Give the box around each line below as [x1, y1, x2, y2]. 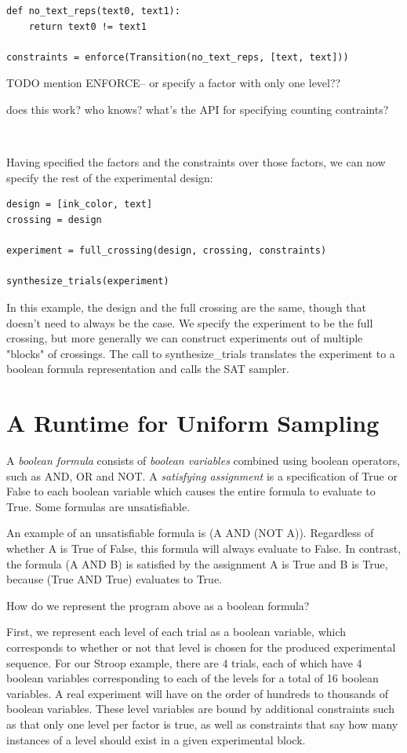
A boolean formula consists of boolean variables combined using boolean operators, [6, 452, 401, 468]
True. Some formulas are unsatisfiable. [6, 498, 191, 514]
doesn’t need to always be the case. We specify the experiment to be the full [6, 314, 373, 331]
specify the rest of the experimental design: [6, 169, 213, 185]
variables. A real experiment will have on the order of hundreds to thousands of [6, 685, 389, 701]
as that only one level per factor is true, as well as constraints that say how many [6, 715, 398, 732]
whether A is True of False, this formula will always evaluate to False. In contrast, [6, 539, 402, 556]
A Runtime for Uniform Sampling [6, 407, 380, 439]
